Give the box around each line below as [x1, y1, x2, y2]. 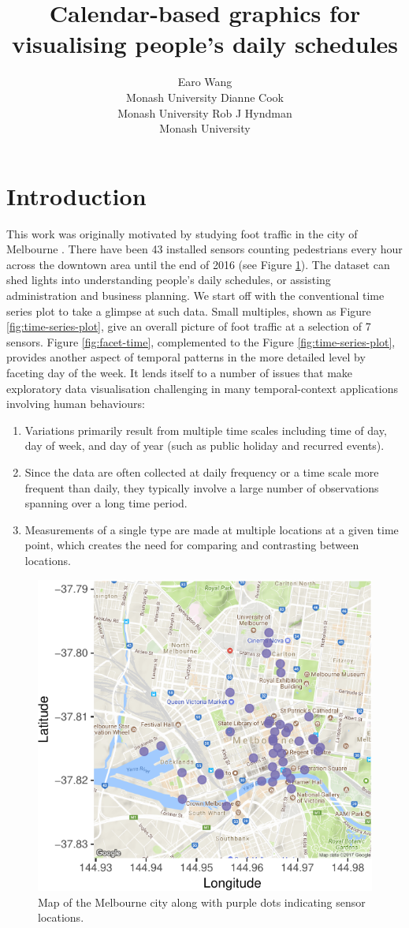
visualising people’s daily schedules [11, 28, 399, 60]
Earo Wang [177, 73, 232, 90]
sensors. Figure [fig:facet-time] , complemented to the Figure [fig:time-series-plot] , [6, 333, 396, 350]
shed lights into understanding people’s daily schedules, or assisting [6, 271, 331, 288]
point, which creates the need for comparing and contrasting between [24, 537, 359, 553]
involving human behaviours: [6, 395, 145, 412]
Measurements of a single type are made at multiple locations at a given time [24, 521, 399, 537]
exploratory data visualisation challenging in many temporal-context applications [6, 380, 399, 396]
